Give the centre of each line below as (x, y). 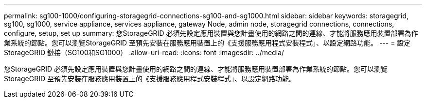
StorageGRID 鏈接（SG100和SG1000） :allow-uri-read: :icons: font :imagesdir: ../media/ (144, 52)
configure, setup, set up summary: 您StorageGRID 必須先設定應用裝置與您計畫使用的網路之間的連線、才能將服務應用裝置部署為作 (211, 33)
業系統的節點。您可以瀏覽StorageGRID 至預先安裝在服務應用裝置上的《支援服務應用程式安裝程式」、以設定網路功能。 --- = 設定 (207, 43)
